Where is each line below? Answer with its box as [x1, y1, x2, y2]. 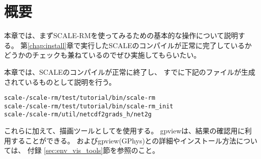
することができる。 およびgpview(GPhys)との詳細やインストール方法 [11, 135, 236, 145]
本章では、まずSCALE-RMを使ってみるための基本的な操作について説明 [4, 30, 238, 41]
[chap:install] [27, 40, 67, 50]
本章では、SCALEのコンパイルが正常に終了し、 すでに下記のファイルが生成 [4, 66, 255, 77]
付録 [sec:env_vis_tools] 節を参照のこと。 [27, 145, 159, 155]
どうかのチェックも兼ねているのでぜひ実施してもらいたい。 [4, 50, 201, 60]
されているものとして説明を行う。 [4, 76, 116, 87]
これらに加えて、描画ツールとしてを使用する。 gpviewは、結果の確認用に [4, 125, 245, 136]
